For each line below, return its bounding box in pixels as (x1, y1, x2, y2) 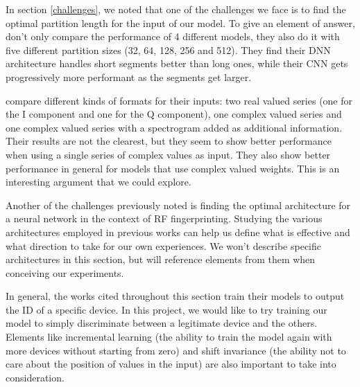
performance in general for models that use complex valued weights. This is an (6, 161, 340, 175)
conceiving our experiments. (6, 265, 124, 280)
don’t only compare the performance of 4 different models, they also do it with (6, 29, 340, 44)
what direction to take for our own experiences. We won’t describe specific (6, 238, 322, 253)
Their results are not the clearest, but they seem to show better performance (6, 134, 332, 148)
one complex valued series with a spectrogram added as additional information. (6, 120, 343, 134)
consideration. (6, 370, 65, 384)
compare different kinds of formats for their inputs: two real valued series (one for (6, 93, 353, 107)
